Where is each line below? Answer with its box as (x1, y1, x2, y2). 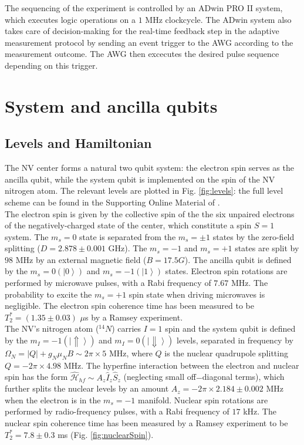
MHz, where (109, 347, 153, 359)
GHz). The (108, 242, 147, 254)
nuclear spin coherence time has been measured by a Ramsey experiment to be (5, 417, 288, 429)
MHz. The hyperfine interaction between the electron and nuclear (63, 359, 299, 371)
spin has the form (5, 370, 68, 383)
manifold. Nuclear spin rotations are (138, 393, 268, 406)
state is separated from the (79, 230, 176, 242)
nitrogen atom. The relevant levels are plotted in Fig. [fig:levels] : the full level (5, 184, 283, 197)
